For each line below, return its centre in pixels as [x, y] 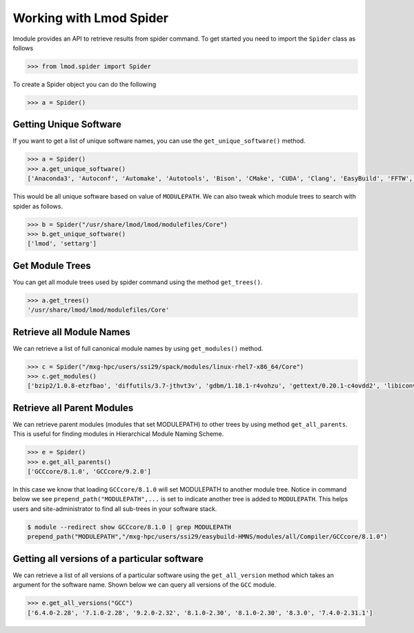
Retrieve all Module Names [72, 332]
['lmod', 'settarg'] [62, 244]
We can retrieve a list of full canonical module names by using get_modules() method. [138, 348]
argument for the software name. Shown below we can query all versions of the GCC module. [145, 585]
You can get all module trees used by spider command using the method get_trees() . [138, 282]
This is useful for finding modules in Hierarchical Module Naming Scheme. [118, 434]
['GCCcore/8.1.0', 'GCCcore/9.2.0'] [89, 472]
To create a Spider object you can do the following [85, 84]
